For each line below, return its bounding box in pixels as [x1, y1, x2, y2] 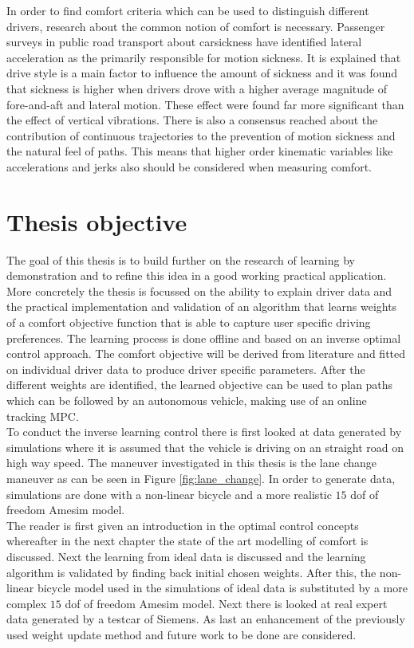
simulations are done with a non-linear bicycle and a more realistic [6, 485, 332, 502]
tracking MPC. [6, 407, 79, 424]
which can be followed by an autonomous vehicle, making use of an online [6, 392, 367, 408]
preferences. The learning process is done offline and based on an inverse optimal [6, 329, 401, 346]
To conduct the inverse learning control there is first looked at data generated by [6, 423, 402, 440]
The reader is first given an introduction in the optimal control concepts [6, 516, 359, 533]
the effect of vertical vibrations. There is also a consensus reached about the [6, 112, 378, 128]
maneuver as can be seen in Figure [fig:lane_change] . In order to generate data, [6, 469, 396, 486]
